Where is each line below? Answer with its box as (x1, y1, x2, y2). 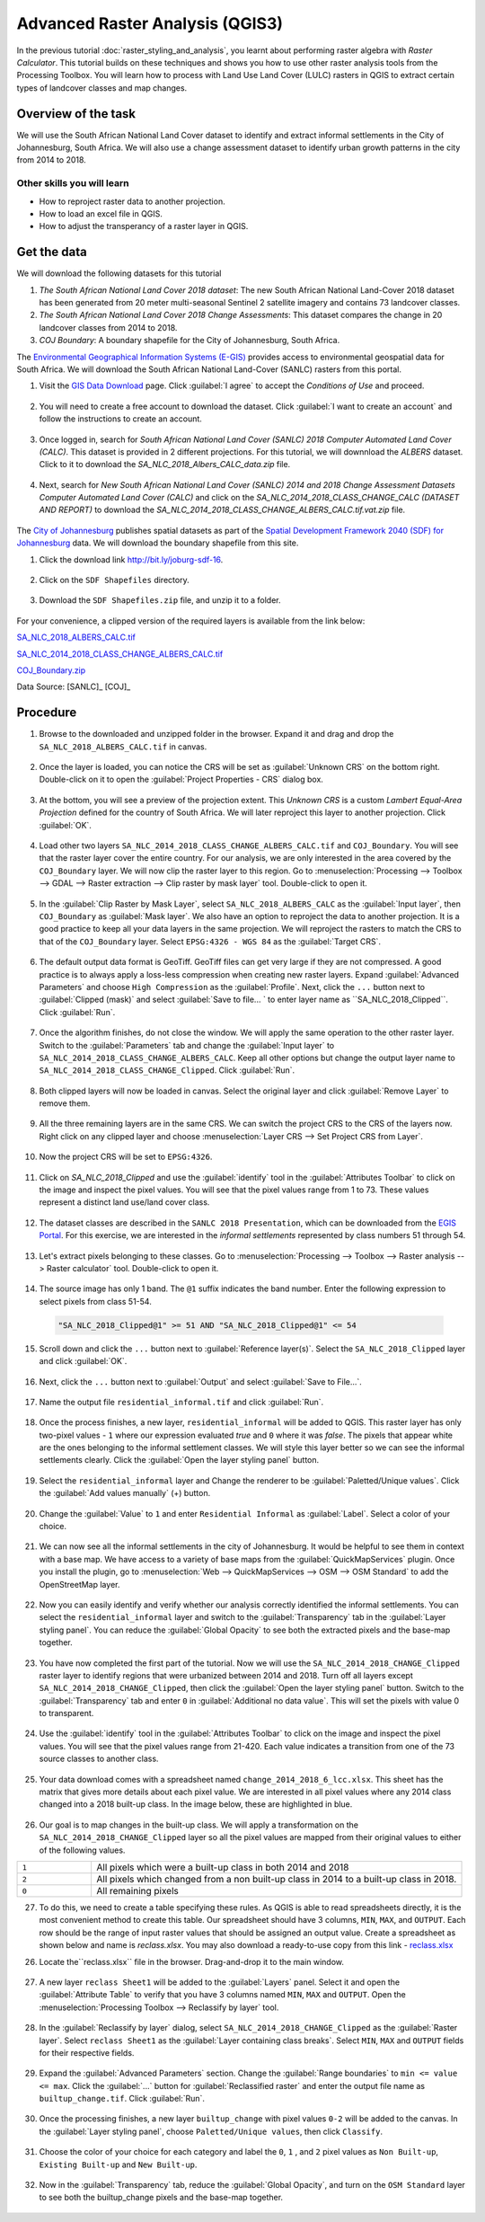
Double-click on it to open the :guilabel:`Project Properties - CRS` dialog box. (39, 774, 323, 785)
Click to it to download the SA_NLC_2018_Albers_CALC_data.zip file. (39, 459, 291, 470)
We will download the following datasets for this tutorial (16, 268, 222, 279)
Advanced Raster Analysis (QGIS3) (16, 13, 283, 33)
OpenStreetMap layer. (39, 1579, 120, 1589)
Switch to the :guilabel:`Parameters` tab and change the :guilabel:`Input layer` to (39, 1040, 335, 1050)
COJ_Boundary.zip (16, 665, 86, 676)
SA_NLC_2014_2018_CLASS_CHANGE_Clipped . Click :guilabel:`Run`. (39, 1065, 295, 1076)
